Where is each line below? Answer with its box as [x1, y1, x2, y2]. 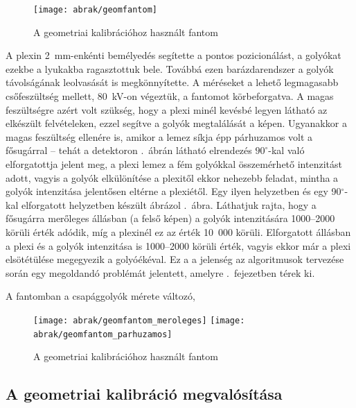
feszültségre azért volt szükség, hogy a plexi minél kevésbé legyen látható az [6, 102, 328, 117]
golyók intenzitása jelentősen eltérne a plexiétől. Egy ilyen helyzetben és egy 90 [6, 184, 341, 198]
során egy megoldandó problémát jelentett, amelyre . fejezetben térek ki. [6, 265, 315, 280]
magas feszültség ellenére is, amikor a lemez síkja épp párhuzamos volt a [6, 129, 313, 144]
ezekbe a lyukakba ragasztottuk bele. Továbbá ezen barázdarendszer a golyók [6, 61, 334, 76]
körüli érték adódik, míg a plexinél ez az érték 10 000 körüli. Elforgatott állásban [6, 224, 351, 239]
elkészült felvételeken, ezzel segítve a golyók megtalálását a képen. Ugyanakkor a [6, 116, 347, 130]
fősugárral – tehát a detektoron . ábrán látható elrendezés [6, 143, 252, 158]
